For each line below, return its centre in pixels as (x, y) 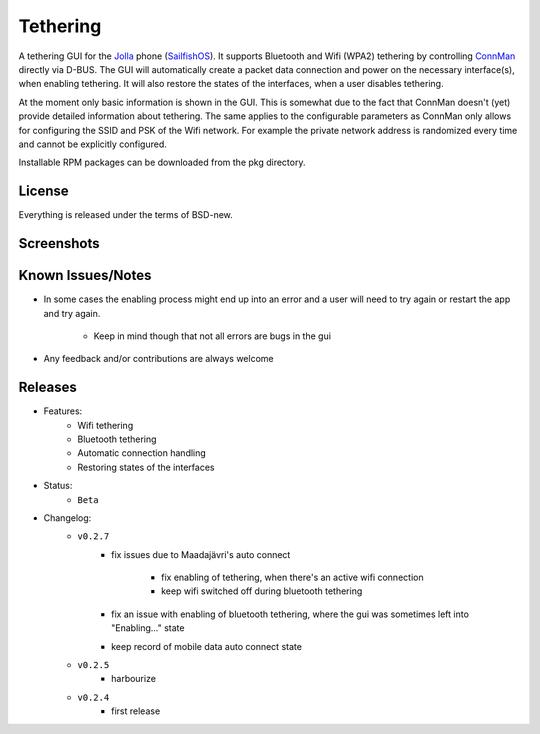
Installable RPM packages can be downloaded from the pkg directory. (162, 162)
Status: (58, 486)
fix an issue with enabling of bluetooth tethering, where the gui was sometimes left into (290, 614)
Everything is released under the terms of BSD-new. (126, 215)
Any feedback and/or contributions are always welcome (158, 359)
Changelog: (67, 517)
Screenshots (59, 243)
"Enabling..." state (148, 628)
